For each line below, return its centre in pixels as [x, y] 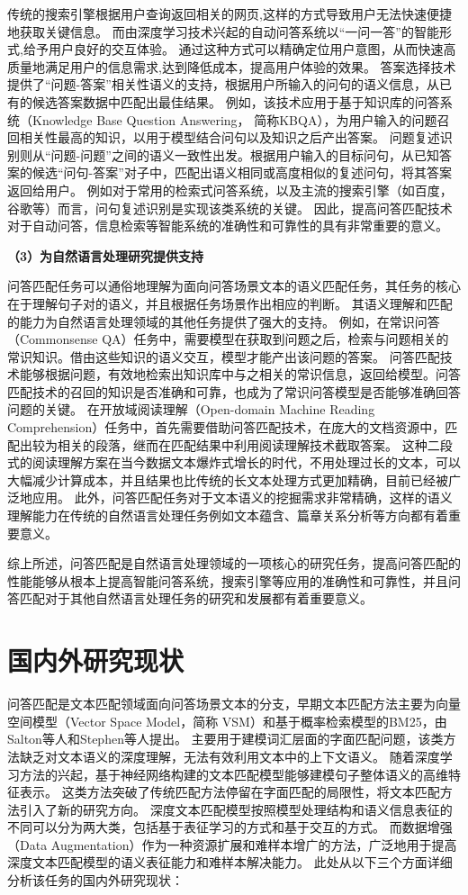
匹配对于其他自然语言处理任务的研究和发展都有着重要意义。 [196, 598]
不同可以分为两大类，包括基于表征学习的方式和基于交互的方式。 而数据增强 [230, 827]
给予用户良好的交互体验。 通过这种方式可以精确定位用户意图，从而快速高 [239, 49]
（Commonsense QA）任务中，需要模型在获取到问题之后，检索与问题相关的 [228, 339]
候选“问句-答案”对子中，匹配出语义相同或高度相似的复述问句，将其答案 [242, 172]
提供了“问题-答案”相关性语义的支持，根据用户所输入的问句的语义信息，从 [223, 84]
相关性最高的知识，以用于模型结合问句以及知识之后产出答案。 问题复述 [229, 137]
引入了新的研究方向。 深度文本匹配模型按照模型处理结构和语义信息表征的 [236, 809]
